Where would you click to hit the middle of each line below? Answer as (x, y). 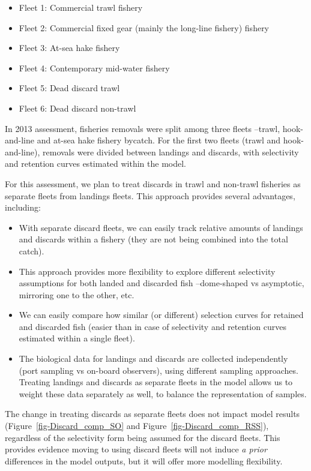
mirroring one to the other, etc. (77, 294)
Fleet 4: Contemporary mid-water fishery (94, 67)
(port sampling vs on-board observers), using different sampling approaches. (159, 370)
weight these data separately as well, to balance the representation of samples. (163, 393)
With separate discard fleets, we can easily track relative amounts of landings (161, 227)
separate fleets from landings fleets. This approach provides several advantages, (150, 195)
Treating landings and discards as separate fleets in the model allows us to (156, 382)
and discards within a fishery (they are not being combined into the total (153, 239)
